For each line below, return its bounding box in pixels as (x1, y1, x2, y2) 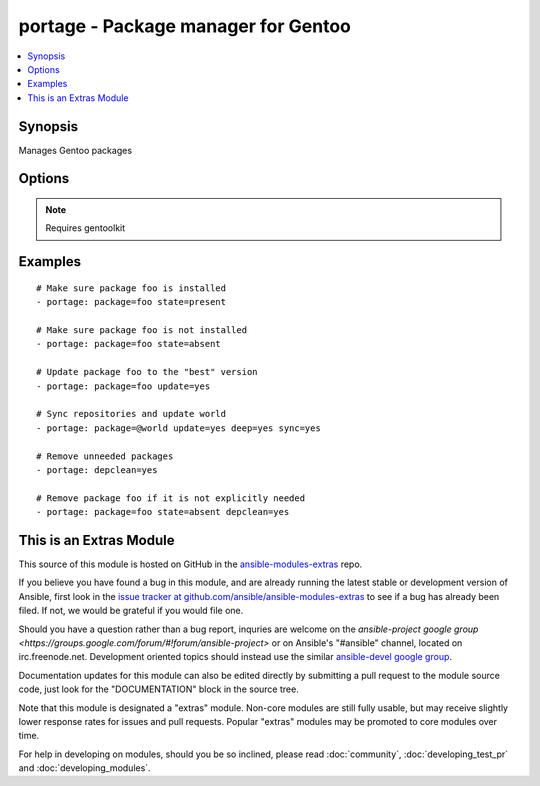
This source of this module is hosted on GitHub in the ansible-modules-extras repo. (18, 558, 363, 570)
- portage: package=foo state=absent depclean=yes (36, 506, 290, 518)
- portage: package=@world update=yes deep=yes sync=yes (36, 422, 322, 434)
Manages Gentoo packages (18, 144, 133, 156)
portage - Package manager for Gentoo (18, 15, 352, 37)
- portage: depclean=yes (36, 464, 158, 475)
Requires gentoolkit (45, 222, 126, 234)
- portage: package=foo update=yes (36, 380, 211, 392)
